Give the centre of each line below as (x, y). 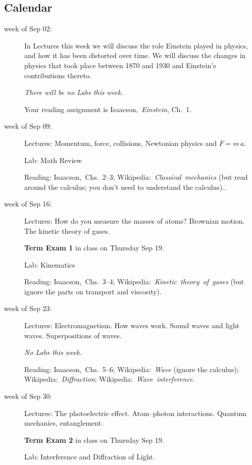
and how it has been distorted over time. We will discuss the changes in (135, 55)
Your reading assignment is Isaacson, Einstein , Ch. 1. (108, 109)
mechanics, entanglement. (64, 423)
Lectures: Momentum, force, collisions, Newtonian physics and (120, 143)
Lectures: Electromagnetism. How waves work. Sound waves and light (132, 325)
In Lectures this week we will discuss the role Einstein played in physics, (136, 45)
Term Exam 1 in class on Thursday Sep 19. (94, 248)
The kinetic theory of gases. (67, 230)
